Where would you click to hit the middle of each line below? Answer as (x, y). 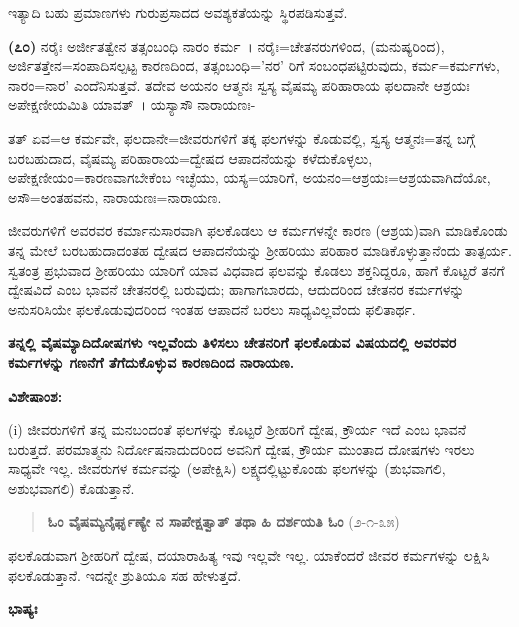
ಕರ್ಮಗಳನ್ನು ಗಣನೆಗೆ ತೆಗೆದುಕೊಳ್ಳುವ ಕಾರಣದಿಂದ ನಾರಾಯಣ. (151, 361)
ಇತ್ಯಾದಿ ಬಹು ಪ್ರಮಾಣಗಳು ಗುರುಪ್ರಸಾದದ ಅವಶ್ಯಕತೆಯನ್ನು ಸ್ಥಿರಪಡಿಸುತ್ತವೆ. (178, 12)
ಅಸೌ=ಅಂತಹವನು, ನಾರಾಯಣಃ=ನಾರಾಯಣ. (115, 196)
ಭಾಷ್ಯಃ (23, 608)
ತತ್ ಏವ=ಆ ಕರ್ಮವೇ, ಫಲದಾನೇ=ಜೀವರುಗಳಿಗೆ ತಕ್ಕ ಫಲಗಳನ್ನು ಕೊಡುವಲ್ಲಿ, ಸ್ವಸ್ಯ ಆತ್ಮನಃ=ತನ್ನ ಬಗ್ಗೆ (241, 137)
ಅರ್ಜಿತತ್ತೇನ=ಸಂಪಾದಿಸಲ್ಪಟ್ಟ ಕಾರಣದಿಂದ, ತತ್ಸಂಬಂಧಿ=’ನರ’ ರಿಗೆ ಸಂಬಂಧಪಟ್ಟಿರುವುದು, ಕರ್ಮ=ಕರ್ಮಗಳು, (254, 65)
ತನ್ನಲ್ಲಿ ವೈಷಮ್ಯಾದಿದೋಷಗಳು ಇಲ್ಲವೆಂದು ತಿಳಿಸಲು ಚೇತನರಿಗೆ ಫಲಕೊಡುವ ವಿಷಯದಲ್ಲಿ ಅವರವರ (232, 342)
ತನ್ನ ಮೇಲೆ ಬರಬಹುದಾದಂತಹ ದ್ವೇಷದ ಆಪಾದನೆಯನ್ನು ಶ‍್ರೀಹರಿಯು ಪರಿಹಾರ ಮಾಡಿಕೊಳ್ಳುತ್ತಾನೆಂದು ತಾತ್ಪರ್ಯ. (260, 249)
